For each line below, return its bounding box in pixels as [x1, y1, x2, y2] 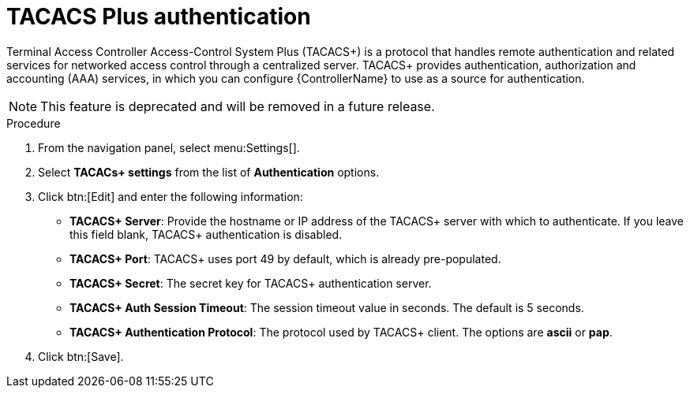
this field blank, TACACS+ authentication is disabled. [69, 227, 343, 241]
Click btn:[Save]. [38, 349, 124, 363]
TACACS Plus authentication [6, 3, 311, 30]
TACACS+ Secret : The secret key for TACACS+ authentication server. [69, 276, 432, 290]
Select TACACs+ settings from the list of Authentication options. [38, 165, 380, 179]
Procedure [6, 116, 61, 130]
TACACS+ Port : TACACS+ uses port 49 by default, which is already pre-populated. [69, 251, 501, 266]
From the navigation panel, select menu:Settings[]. [38, 140, 300, 154]
